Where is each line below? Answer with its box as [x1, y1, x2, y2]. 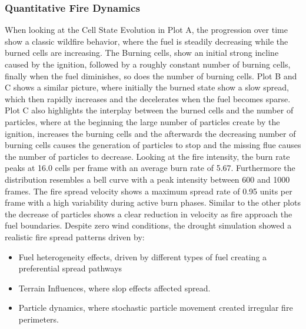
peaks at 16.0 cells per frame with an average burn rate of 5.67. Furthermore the [5, 162, 295, 174]
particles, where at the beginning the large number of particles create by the [5, 115, 280, 127]
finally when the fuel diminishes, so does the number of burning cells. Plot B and [5, 69, 297, 82]
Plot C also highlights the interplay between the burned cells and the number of [5, 104, 294, 116]
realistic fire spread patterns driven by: [5, 230, 145, 243]
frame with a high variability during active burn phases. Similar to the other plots [5, 196, 301, 209]
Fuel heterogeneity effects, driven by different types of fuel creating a [18, 250, 267, 263]
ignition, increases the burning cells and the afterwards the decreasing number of [5, 127, 296, 139]
